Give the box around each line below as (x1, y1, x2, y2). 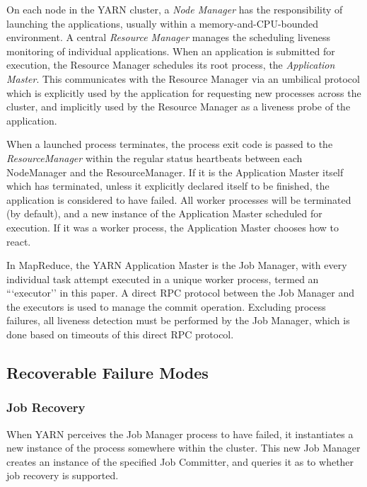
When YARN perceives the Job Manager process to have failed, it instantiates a (6, 426, 354, 441)
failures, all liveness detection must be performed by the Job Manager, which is (6, 313, 350, 328)
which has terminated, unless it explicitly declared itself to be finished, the (6, 178, 330, 193)
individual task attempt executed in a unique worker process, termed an (6, 271, 319, 286)
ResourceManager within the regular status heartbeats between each (6, 150, 303, 165)
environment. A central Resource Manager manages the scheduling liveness (6, 30, 330, 45)
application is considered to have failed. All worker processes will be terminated (6, 192, 351, 207)
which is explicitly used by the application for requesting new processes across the (6, 85, 361, 100)
